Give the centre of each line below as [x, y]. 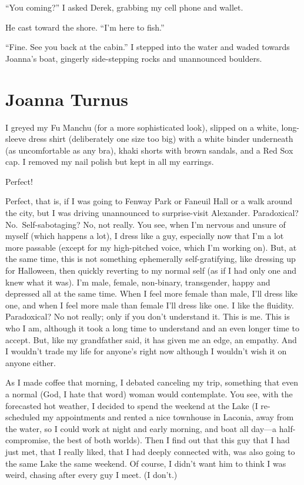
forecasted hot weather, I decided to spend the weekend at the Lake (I [132, 405]
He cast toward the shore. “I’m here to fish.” [85, 27]
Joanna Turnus [67, 99]
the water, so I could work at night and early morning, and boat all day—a [141, 428]
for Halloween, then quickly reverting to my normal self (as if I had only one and [151, 270]
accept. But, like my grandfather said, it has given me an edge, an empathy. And [151, 339]
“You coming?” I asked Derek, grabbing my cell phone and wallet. [124, 7]
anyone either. [31, 362]
